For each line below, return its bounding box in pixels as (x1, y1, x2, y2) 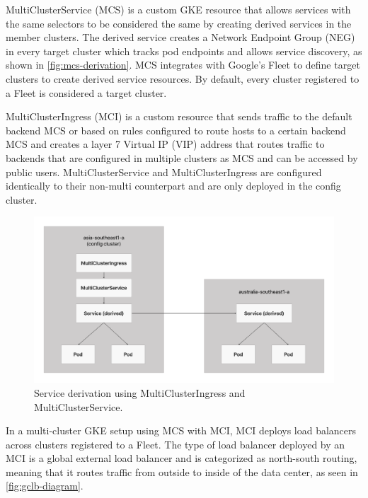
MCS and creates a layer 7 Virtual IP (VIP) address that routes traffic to (6, 137, 325, 151)
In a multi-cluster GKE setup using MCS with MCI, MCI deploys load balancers (6, 423, 357, 438)
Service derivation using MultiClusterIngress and (34, 385, 246, 400)
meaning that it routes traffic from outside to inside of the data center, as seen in (6, 464, 358, 479)
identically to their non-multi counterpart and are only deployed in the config (6, 178, 341, 193)
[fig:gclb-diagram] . (6, 478, 84, 493)
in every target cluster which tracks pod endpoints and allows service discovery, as (6, 43, 362, 58)
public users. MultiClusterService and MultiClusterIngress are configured (6, 164, 322, 179)
